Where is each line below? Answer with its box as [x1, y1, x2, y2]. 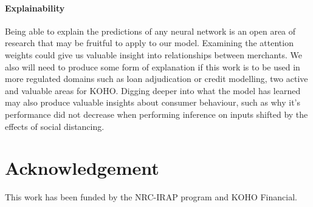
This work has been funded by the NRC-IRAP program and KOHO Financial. [5, 191, 297, 203]
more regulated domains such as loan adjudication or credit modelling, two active [5, 72, 308, 85]
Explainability [5, 1, 65, 14]
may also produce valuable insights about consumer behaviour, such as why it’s [5, 96, 300, 109]
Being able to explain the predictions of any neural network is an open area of [5, 24, 296, 37]
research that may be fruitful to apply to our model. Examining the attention [5, 36, 294, 49]
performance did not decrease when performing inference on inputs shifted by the [5, 107, 308, 120]
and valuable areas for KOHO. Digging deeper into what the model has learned [5, 84, 301, 97]
